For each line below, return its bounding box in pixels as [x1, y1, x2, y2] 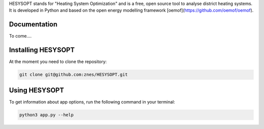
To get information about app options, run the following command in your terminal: [9, 99, 176, 105]
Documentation [9, 20, 58, 29]
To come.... [9, 33, 32, 39]
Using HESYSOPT [9, 86, 65, 94]
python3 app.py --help [19, 112, 74, 117]
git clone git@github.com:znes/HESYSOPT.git [19, 72, 128, 78]
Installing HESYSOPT [9, 46, 75, 54]
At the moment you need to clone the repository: [9, 59, 107, 64]
